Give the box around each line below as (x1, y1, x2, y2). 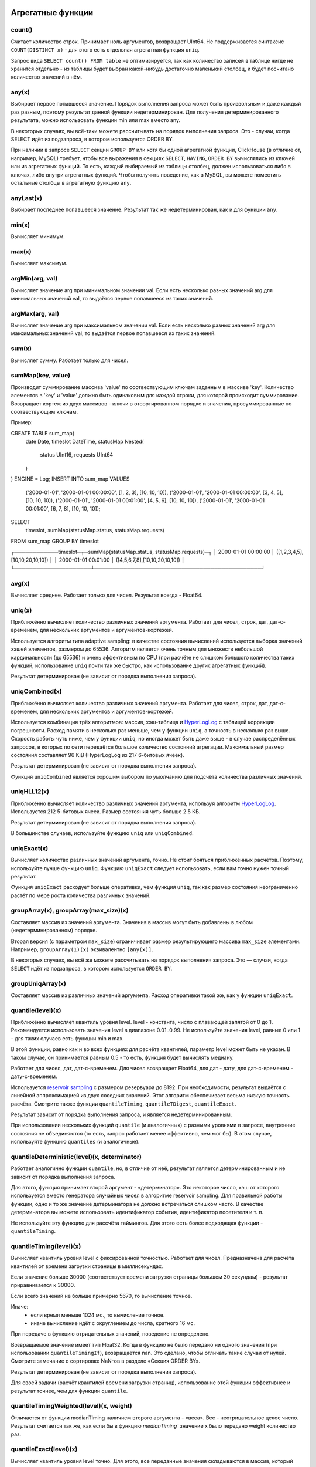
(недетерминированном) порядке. (11, 927, 98, 934)
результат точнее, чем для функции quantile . (11, 1387, 128, 1394)
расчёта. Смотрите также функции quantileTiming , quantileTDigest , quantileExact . (11, 1100, 236, 1107)
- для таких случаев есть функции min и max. (11, 1035, 124, 1042)
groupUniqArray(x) (11, 979, 67, 988)
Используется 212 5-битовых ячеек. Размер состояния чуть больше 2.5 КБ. (11, 808, 201, 815)
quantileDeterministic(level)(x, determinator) (11, 1152, 142, 1161)
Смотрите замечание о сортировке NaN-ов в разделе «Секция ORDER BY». (11, 1357, 201, 1364)
